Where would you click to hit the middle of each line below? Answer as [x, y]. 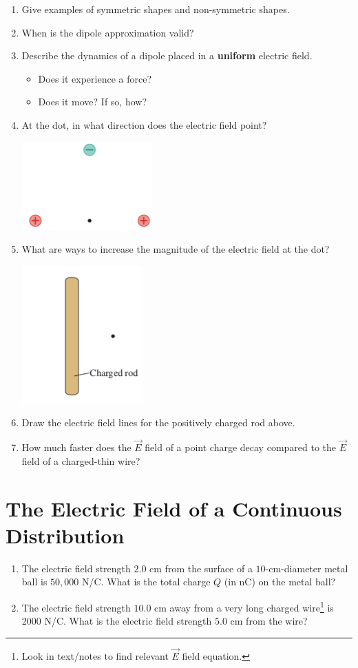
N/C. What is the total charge [146, 582]
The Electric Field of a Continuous [174, 508]
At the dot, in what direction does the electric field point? [144, 124]
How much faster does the [76, 447]
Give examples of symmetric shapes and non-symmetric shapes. [156, 9]
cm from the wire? [269, 621]
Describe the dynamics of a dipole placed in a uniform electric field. [167, 55]
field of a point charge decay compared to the [241, 447]
